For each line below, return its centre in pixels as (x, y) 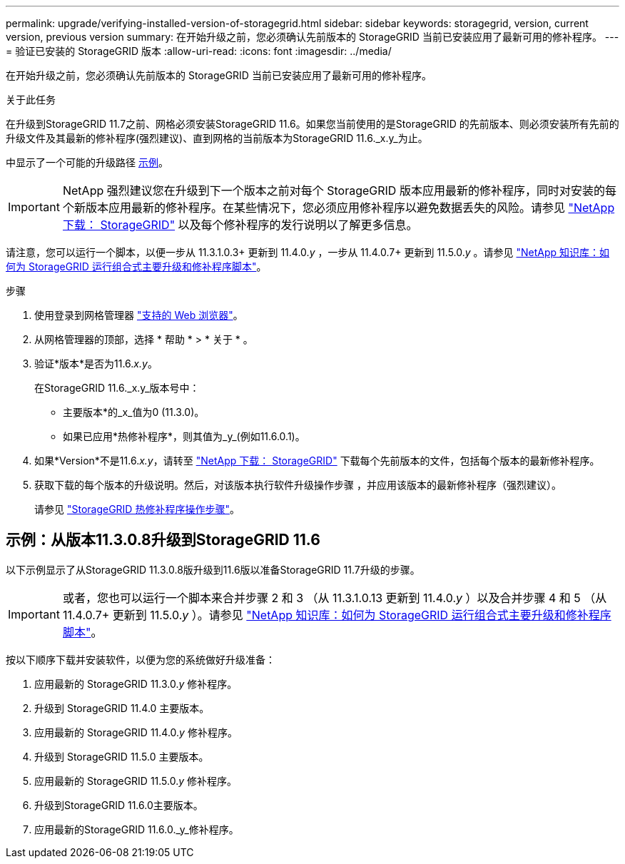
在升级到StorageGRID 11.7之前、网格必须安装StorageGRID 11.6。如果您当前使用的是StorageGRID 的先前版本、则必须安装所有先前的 (312, 124)
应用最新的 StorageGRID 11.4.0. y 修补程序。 (136, 732)
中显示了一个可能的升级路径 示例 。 (87, 162)
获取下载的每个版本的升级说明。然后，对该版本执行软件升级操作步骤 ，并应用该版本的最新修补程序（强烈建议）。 (298, 485)
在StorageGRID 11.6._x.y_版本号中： (117, 388)
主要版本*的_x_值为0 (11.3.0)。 (134, 412)
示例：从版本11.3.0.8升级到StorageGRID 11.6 (163, 540)
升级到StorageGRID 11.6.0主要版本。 (119, 805)
